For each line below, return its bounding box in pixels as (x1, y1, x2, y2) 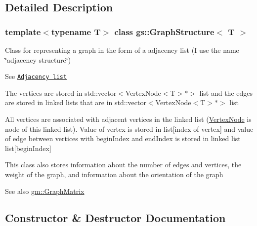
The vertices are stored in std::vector (5, 87, 117, 98)
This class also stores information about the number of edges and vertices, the (5, 159, 242, 170)
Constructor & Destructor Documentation (5, 210, 226, 225)
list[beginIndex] (5, 143, 51, 153)
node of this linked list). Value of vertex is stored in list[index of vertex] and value (5, 123, 254, 134)
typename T (51, 25, 101, 38)
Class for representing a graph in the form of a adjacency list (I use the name (5, 45, 239, 55)
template (5, 25, 41, 38)
